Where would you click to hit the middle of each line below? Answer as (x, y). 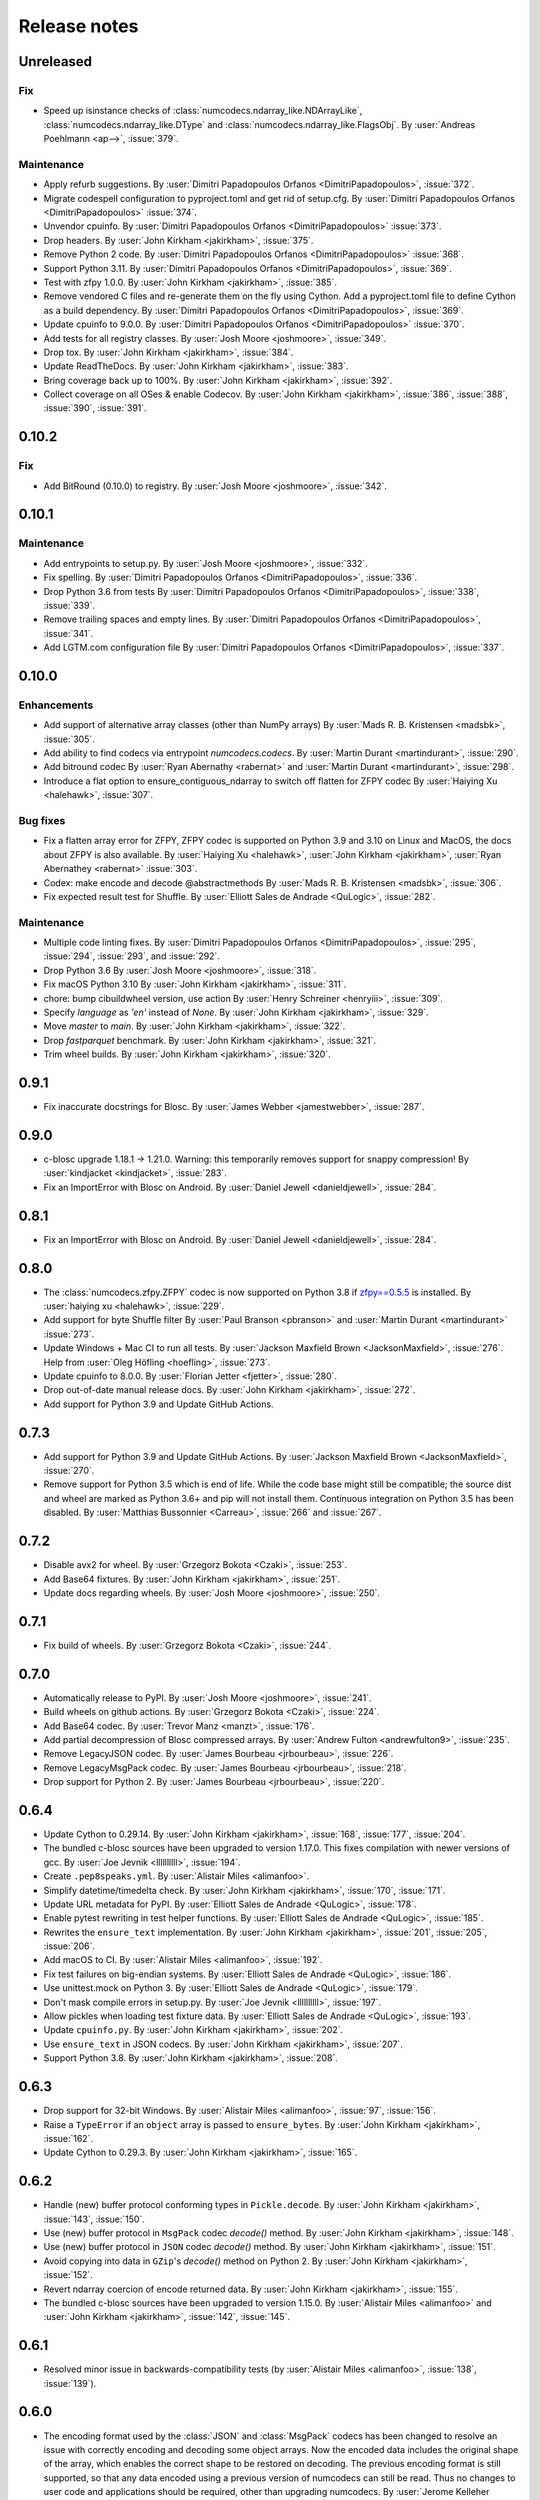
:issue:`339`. (69, 605)
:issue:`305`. (69, 739)
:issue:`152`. (68, 2275)
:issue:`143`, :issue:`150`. (94, 2219)
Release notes (78, 26)
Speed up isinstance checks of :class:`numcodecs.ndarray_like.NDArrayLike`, (203, 111)
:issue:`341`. (68, 633)
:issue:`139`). (70, 2383)
